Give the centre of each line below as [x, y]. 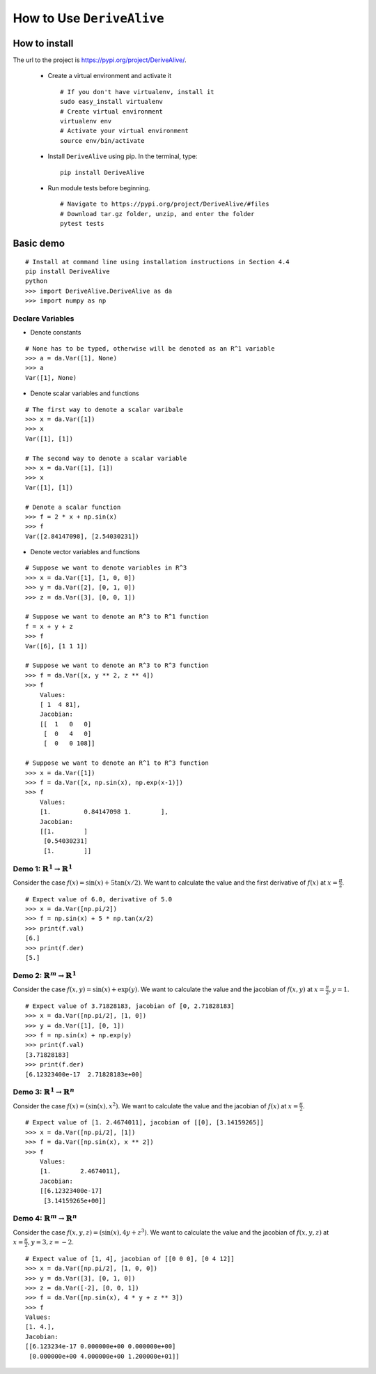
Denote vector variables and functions [85, 552]
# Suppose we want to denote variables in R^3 [106, 568]
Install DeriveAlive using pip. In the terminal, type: [123, 156]
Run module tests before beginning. [99, 188]
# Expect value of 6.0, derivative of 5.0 [99, 899]
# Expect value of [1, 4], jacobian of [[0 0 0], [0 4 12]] [130, 1259]
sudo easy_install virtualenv [112, 102]
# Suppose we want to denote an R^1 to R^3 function [117, 763]
